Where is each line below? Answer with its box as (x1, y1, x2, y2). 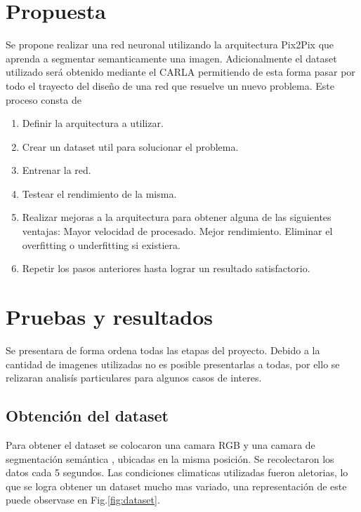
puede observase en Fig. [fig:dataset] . (6, 492, 160, 507)
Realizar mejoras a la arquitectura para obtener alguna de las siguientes (22, 210, 332, 224)
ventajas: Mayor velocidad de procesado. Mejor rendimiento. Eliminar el (22, 224, 333, 238)
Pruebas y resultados (6, 302, 214, 331)
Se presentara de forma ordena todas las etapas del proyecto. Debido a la (6, 342, 320, 357)
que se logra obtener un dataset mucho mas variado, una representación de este (6, 478, 347, 493)
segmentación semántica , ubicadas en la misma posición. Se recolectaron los (6, 451, 334, 466)
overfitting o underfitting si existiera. (22, 237, 180, 252)
